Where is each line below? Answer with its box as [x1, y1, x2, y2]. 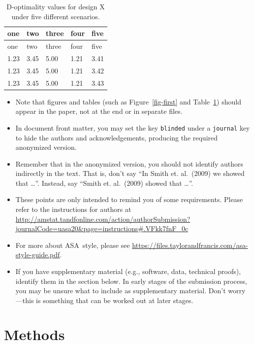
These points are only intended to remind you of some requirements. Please [15, 194, 243, 205]
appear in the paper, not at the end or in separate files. [15, 106, 183, 116]
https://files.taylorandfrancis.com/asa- [132, 240, 248, 250]
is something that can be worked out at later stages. [36, 295, 193, 305]
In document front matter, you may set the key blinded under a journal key [15, 122, 250, 133]
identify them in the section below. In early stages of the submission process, [15, 275, 247, 286]
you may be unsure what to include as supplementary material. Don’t [15, 285, 226, 296]
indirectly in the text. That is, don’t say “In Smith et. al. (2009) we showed [15, 168, 245, 178]
